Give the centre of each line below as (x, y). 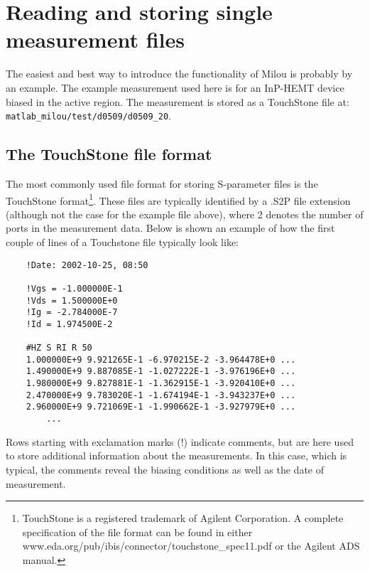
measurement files (95, 39)
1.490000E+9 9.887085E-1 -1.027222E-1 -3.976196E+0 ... (161, 372)
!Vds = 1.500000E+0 (72, 300)
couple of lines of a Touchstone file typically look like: (122, 241)
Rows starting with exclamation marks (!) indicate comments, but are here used (180, 441)
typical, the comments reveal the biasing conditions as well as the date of (165, 469)
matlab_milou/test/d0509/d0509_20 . (88, 116)
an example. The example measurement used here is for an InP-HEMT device (175, 87)
